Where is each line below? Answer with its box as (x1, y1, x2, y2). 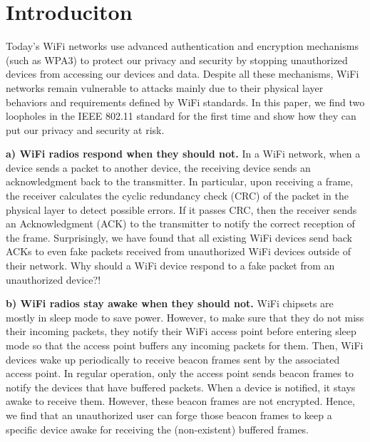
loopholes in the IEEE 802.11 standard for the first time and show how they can (6, 108, 356, 123)
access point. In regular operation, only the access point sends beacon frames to (6, 366, 354, 381)
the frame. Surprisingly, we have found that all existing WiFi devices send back (6, 230, 352, 245)
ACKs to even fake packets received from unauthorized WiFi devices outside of (6, 244, 351, 259)
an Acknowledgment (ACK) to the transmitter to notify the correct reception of (6, 216, 355, 231)
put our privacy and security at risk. (6, 122, 165, 137)
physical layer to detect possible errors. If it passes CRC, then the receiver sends (6, 202, 357, 217)
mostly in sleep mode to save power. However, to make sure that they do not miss (6, 309, 364, 324)
